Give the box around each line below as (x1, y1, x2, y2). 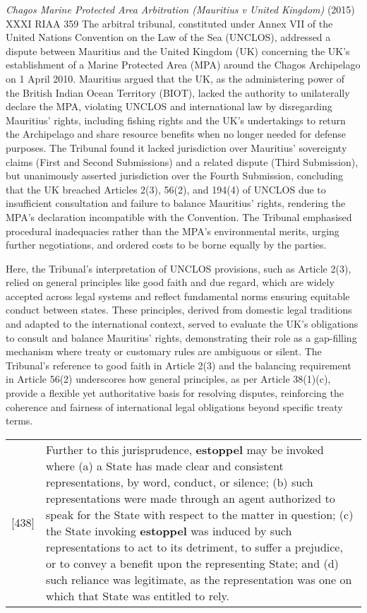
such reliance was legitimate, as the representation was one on (45, 571, 352, 588)
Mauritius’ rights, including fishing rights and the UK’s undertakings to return (6, 112, 346, 127)
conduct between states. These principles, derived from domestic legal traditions (6, 302, 352, 317)
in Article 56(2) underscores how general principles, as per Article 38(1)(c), (6, 371, 331, 386)
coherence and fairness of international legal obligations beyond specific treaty (6, 399, 343, 414)
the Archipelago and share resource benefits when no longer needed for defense (6, 126, 346, 141)
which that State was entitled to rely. (45, 587, 230, 604)
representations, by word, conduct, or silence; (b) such (45, 473, 313, 490)
